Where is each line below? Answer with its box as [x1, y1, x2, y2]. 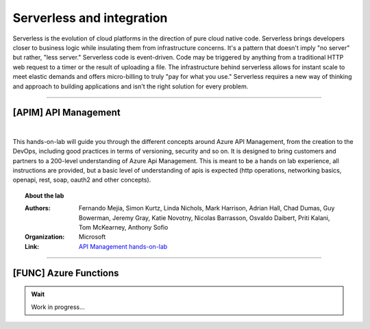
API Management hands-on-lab [79, 242, 168, 250]
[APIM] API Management [12, 107, 121, 119]
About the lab [25, 191, 64, 199]
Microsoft [79, 233, 106, 241]
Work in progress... [31, 302, 85, 311]
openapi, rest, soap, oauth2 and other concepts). [12, 175, 151, 184]
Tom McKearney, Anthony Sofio [79, 223, 169, 231]
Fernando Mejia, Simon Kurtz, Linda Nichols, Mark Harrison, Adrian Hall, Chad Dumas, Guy [79, 204, 335, 212]
